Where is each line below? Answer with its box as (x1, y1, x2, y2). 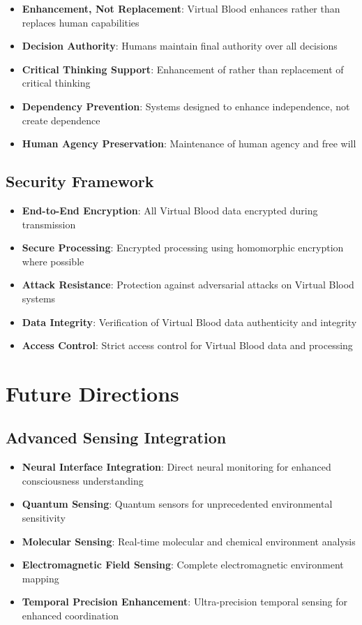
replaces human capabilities (22, 15, 139, 29)
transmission (22, 216, 76, 231)
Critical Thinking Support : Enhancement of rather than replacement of (22, 61, 344, 76)
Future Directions (6, 378, 179, 407)
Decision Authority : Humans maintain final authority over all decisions (22, 38, 338, 53)
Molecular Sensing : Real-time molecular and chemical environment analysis (22, 534, 356, 548)
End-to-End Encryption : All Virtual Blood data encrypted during (22, 203, 318, 217)
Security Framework (6, 170, 154, 192)
